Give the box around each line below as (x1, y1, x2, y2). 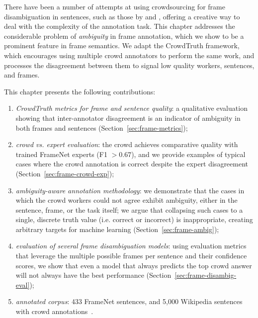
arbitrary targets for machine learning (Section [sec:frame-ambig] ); (15, 224, 219, 234)
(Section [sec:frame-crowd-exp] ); (15, 168, 114, 178)
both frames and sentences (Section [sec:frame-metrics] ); (15, 122, 188, 133)
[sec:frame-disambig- (174, 270, 237, 280)
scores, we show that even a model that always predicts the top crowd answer (15, 260, 252, 270)
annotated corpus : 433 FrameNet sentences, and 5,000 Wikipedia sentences (15, 296, 243, 307)
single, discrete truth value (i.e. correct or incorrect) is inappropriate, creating (15, 214, 253, 225)
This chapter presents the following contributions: (4, 86, 156, 96)
